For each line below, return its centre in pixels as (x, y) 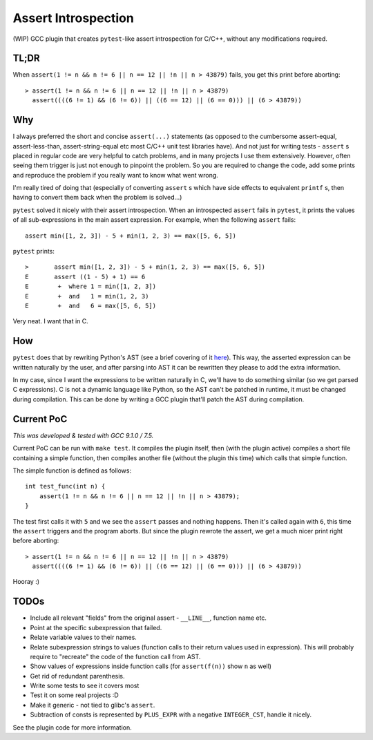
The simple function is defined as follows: (72, 471)
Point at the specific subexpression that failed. (96, 627)
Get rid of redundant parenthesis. (77, 676)
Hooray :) (26, 582)
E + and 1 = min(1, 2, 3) (87, 296)
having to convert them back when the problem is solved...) (97, 198)
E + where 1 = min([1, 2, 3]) (91, 286)
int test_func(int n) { (65, 486)
